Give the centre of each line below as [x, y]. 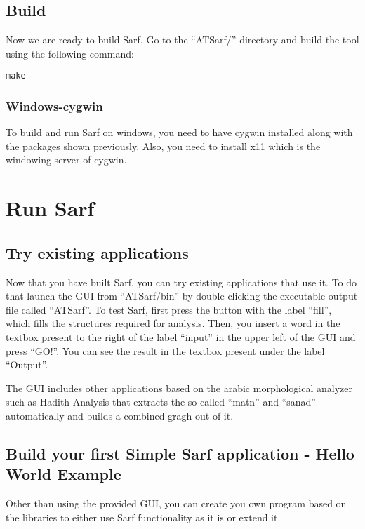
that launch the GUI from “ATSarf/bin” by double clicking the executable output [182, 296]
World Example [64, 474]
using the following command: [70, 53]
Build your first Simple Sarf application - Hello [180, 453]
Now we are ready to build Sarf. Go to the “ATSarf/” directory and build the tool [182, 40]
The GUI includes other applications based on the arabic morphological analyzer [179, 388]
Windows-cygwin [54, 106]
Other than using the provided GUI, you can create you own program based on [176, 503]
